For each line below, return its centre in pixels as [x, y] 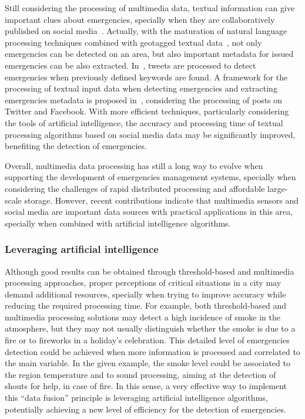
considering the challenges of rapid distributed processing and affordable [135, 188]
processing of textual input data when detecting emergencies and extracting [141, 88]
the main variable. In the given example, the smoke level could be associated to [148, 363]
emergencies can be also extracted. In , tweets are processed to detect [130, 65]
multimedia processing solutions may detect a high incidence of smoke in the [143, 317]
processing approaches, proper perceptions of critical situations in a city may [143, 283]
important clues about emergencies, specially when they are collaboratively [140, 19]
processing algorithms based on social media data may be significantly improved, [150, 134]
